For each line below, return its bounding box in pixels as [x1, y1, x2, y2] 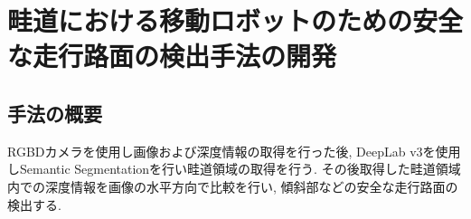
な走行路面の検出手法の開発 [7, 37, 337, 74]
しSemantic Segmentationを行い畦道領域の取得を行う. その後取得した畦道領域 [7, 159, 461, 178]
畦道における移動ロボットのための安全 [7, 2, 464, 39]
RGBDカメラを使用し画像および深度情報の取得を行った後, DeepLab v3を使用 [7, 141, 461, 160]
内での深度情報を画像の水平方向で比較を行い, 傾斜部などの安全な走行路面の [7, 176, 458, 195]
